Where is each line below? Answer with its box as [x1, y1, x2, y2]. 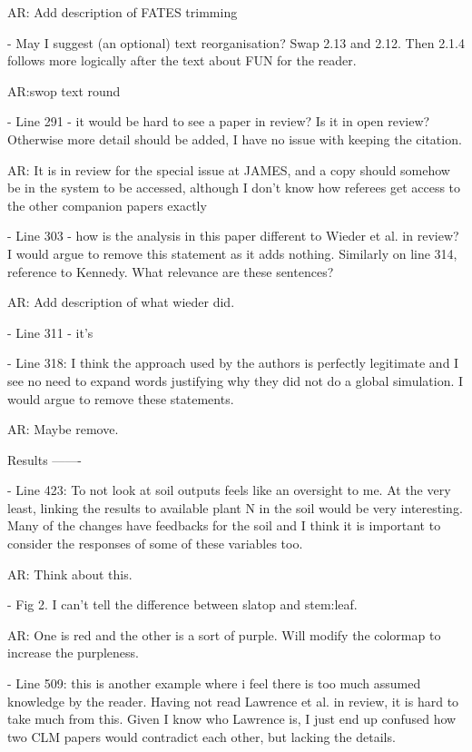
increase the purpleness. [7, 643, 139, 662]
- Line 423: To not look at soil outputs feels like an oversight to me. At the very [7, 480, 451, 500]
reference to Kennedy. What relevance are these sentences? [7, 262, 334, 281]
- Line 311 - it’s [7, 322, 93, 341]
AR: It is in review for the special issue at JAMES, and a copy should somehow [7, 160, 450, 179]
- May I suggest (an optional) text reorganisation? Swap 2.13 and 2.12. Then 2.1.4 [7, 33, 465, 52]
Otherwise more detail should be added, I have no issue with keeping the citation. [7, 129, 462, 148]
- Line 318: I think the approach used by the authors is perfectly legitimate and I [7, 353, 459, 372]
